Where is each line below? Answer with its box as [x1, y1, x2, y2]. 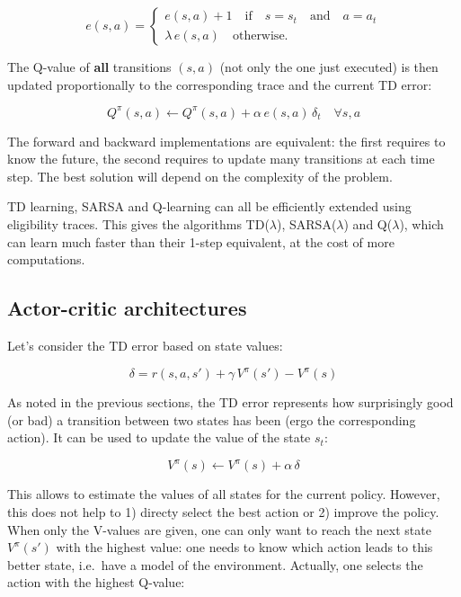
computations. [7, 250, 85, 269]
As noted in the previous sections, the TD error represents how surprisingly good [7, 393, 454, 412]
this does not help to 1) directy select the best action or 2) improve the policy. [7, 503, 439, 521]
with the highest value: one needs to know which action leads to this [56, 538, 433, 557]
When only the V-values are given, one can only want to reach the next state [7, 520, 431, 539]
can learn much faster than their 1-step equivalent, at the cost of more [7, 232, 395, 251]
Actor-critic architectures [7, 294, 247, 322]
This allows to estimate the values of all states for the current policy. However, [7, 485, 440, 503]
